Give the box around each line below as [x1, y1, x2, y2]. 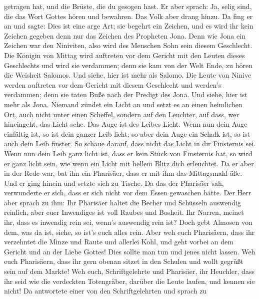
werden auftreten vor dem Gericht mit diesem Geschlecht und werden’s [4, 79, 221, 90]
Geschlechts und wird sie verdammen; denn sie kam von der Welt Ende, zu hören [4, 60, 252, 70]
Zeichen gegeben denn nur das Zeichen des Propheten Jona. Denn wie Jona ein [4, 30, 245, 41]
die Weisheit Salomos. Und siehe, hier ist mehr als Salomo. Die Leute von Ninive [4, 70, 251, 80]
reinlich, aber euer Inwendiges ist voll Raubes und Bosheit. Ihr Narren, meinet [4, 207, 244, 217]
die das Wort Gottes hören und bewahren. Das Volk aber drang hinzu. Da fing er [4, 11, 253, 21]
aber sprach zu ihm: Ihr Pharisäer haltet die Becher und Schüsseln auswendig [4, 197, 241, 207]
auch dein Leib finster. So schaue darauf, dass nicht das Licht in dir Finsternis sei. [4, 138, 256, 149]
